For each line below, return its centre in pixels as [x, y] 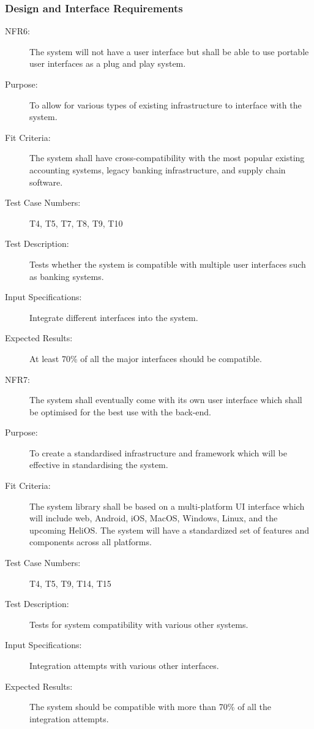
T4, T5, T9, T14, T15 [70, 583]
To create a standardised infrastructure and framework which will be [158, 452]
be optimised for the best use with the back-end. [120, 411]
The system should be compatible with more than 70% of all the [150, 707]
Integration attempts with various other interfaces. [124, 665]
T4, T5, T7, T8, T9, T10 [76, 223]
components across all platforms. [91, 542]
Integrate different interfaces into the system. [114, 317]
